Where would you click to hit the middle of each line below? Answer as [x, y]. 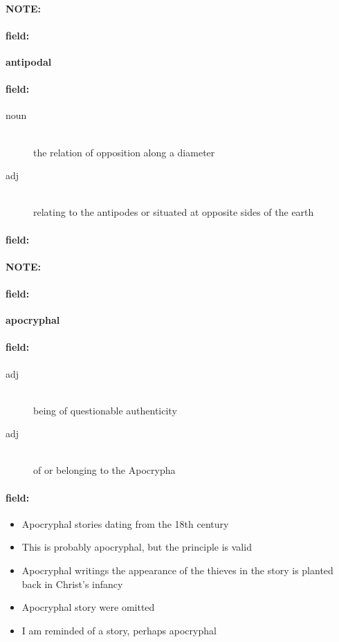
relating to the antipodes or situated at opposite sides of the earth [174, 212]
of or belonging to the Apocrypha [104, 470]
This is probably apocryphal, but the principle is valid [137, 547]
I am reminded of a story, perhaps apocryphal [119, 630]
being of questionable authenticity [105, 410]
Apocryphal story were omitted [88, 607]
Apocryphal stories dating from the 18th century [125, 523]
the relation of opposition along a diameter [124, 152]
